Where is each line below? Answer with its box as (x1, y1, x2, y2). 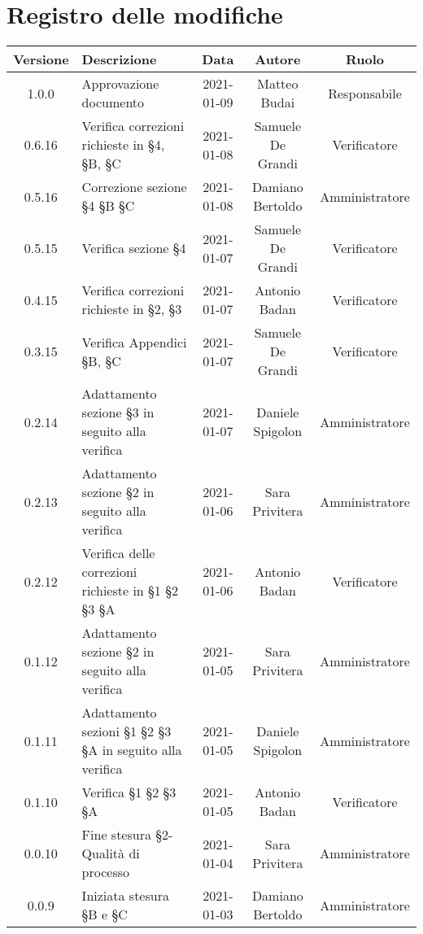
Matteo (257, 74, 299, 94)
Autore (255, 50, 301, 69)
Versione (13, 50, 69, 69)
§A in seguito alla (81, 740, 182, 760)
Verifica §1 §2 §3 (81, 783, 177, 802)
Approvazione (81, 74, 159, 94)
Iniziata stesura (81, 886, 169, 906)
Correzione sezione (81, 177, 187, 197)
